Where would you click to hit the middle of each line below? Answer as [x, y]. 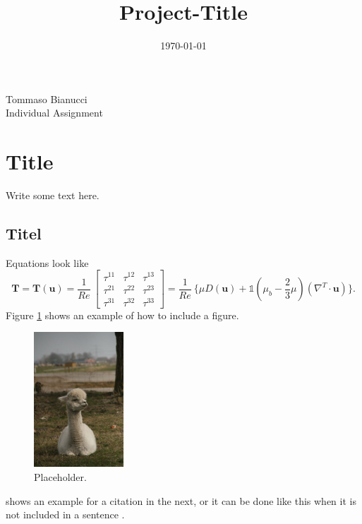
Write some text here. [53, 195]
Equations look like [47, 262]
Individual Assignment [54, 113]
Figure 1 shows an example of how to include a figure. [122, 315]
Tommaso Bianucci [47, 99]
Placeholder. [60, 476]
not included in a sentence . [65, 514]
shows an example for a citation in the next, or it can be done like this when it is [181, 500]
